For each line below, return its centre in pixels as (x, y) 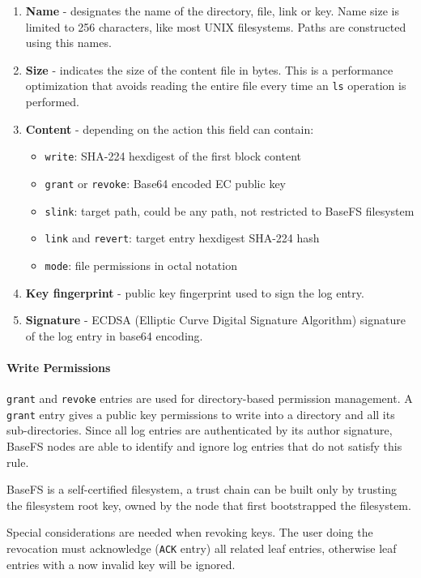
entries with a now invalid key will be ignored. (121, 564)
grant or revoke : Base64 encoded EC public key (165, 183)
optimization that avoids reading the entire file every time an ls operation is (216, 86)
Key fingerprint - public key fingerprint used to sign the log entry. (195, 292)
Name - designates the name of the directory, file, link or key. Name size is (212, 11)
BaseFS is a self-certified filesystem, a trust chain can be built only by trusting (202, 489)
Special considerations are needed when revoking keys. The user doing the (190, 532)
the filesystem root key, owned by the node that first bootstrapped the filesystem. (209, 505)
